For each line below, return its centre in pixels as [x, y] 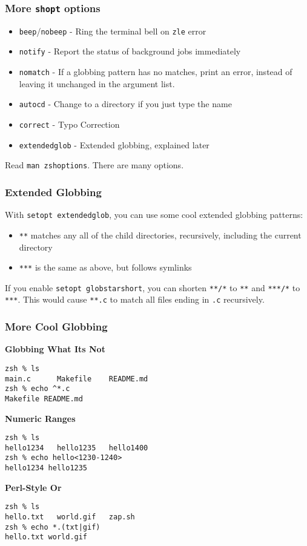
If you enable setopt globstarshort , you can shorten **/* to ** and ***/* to [153, 287]
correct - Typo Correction [69, 124]
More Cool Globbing [56, 326]
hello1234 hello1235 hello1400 [77, 448]
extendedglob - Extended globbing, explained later [114, 144]
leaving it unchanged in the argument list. [97, 83]
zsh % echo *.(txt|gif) [53, 527]
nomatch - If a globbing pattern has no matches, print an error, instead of [156, 72]
